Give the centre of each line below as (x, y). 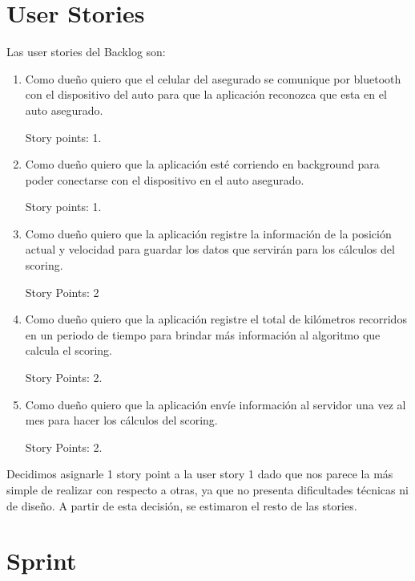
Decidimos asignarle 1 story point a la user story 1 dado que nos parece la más (200, 474)
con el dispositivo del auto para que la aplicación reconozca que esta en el (206, 94)
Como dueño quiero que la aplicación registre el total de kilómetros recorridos (216, 319)
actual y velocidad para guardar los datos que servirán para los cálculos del (210, 249)
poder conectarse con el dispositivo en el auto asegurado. (165, 179)
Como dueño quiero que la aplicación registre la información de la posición (208, 233)
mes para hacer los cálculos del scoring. (121, 420)
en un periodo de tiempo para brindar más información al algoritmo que (203, 334)
